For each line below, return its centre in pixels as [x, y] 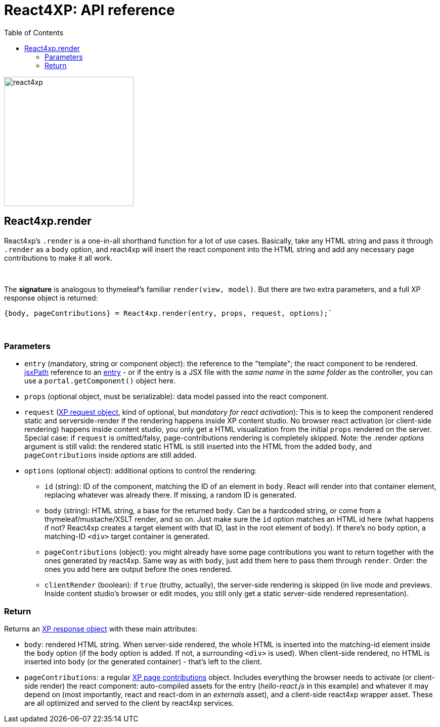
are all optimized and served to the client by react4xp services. [129, 703]
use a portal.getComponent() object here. [100, 381]
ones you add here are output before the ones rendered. [138, 569]
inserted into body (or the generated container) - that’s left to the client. [143, 662]
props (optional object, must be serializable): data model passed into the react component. [177, 397]
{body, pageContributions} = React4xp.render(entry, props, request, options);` [168, 313]
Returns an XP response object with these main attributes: [101, 629]
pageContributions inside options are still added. [111, 455]
